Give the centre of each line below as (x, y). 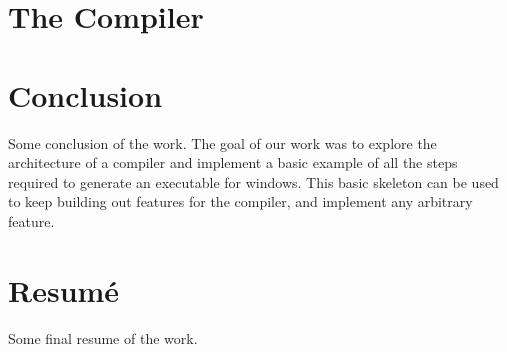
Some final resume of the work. (103, 337)
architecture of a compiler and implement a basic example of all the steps (233, 162)
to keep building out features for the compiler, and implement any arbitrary (240, 201)
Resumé (64, 289)
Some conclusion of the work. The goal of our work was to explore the (222, 142)
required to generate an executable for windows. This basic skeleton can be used (253, 181)
